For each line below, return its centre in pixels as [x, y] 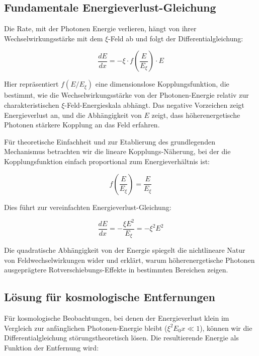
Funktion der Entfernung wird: [52, 347]
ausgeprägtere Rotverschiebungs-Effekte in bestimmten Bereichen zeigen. [116, 270]
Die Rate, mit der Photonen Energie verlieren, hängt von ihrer [100, 28]
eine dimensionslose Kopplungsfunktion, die [162, 84]
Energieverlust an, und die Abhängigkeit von [73, 115]
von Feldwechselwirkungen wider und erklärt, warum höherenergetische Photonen [129, 260]
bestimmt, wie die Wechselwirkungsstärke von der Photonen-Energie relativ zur [126, 95]
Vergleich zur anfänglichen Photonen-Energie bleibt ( [86, 328]
